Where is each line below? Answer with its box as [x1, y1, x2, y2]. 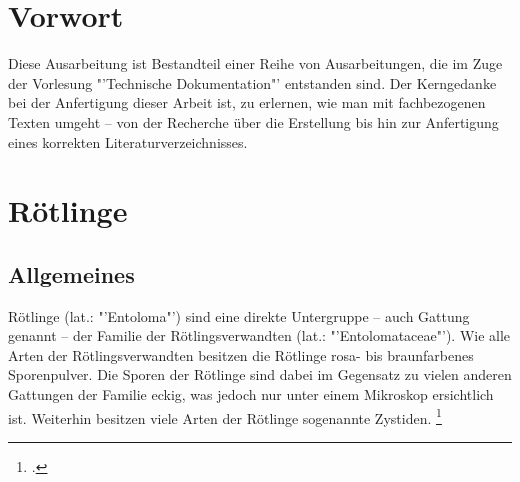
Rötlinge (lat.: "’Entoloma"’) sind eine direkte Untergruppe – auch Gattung [8, 305, 470, 326]
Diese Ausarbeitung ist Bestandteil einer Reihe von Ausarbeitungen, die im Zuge [8, 53, 503, 74]
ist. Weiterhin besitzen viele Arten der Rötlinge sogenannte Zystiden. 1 [8, 404, 442, 428]
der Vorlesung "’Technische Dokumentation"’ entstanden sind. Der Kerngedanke [8, 72, 497, 93]
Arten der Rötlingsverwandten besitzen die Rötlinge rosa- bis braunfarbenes [8, 344, 474, 365]
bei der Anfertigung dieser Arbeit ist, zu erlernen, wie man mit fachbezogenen [8, 92, 486, 113]
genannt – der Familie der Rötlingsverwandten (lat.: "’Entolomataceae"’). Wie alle [8, 325, 511, 346]
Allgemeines [8, 258, 135, 289]
